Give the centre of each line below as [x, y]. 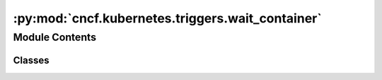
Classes [31, 60]
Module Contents [55, 37]
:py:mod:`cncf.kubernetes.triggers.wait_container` [167, 18]
